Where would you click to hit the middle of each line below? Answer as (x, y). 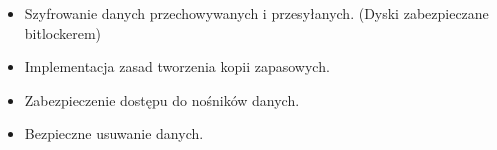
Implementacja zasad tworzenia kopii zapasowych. (177, 66)
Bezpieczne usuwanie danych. (114, 133)
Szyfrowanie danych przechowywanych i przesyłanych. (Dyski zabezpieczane (256, 13)
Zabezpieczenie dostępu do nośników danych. (162, 99)
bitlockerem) (63, 32)
